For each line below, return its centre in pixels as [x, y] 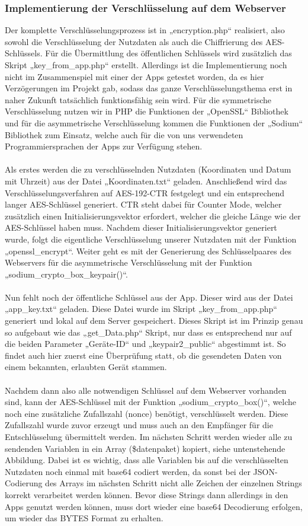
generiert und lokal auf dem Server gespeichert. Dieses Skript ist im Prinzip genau [154, 321]
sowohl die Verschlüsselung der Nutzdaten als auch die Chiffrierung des [134, 41]
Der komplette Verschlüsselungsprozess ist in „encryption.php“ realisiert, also [145, 30]
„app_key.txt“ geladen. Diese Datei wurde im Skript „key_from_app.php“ [141, 309]
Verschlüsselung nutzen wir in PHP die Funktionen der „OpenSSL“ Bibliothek [147, 111]
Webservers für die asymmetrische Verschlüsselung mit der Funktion [129, 262]
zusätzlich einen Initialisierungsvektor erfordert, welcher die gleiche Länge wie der [153, 216]
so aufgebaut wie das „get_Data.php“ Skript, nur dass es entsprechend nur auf [148, 332]
